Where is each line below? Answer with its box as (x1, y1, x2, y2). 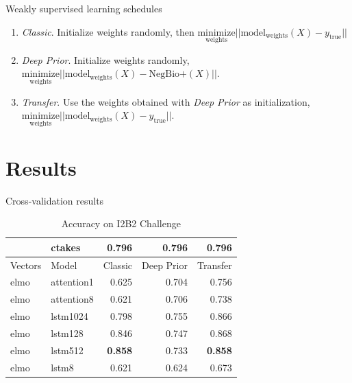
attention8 (51, 292, 94, 306)
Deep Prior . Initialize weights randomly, (21, 52, 190, 67)
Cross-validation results (5, 193, 104, 207)
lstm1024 (51, 309, 88, 323)
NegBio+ (149, 69, 187, 80)
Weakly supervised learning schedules (5, 1, 162, 15)
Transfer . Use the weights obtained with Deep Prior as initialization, (21, 94, 310, 108)
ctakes (51, 240, 81, 254)
